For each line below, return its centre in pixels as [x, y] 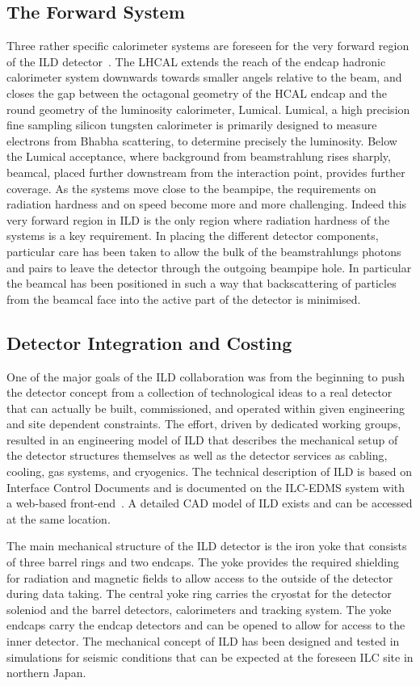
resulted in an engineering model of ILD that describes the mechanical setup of [202, 439]
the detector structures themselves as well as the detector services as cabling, [197, 455]
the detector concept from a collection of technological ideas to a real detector [199, 392]
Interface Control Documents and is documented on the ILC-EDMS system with [206, 487]
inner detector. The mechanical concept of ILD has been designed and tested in [203, 641]
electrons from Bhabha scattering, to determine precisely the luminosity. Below [202, 140]
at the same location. [59, 518]
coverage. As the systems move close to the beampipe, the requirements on [191, 188]
